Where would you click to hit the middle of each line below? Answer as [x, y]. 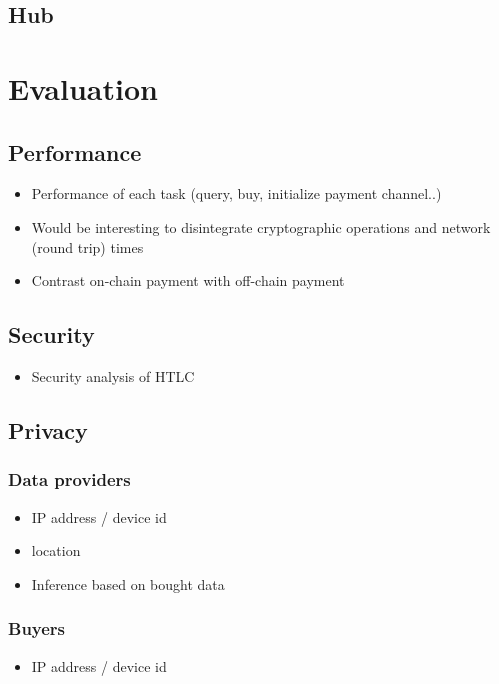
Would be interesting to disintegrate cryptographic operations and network [261, 226]
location [56, 550]
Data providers [69, 479]
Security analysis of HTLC [113, 375]
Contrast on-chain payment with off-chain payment [188, 280]
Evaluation [83, 87]
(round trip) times [87, 246]
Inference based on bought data [128, 583]
